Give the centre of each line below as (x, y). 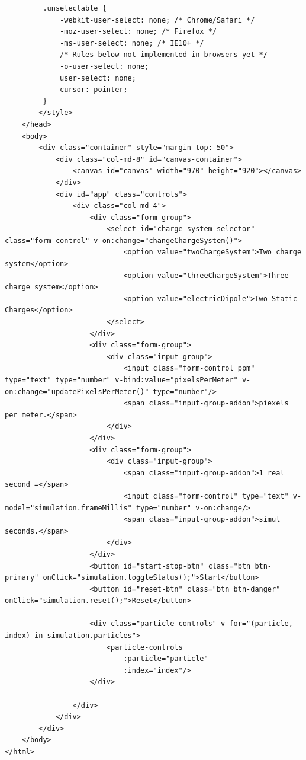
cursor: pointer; (94, 90)
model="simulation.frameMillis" (68, 508)
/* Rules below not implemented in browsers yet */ (164, 55)
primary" (22, 578)
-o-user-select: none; (104, 66)
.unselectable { (75, 8)
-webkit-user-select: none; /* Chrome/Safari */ (157, 20)
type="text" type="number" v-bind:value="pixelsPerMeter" (121, 380)
